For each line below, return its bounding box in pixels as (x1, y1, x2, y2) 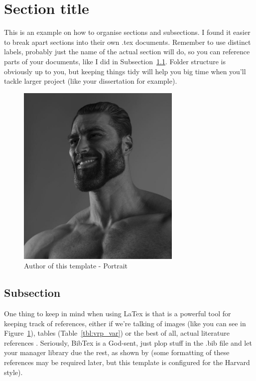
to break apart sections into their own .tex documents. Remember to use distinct (4, 36, 251, 47)
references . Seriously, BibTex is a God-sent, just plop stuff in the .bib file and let (4, 337, 252, 348)
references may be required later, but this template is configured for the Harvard (4, 357, 250, 368)
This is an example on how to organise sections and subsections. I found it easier (4, 27, 251, 37)
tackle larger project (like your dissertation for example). (4, 76, 177, 86)
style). (4, 367, 23, 377)
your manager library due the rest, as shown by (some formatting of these (4, 347, 230, 358)
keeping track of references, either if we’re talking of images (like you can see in (4, 318, 246, 328)
